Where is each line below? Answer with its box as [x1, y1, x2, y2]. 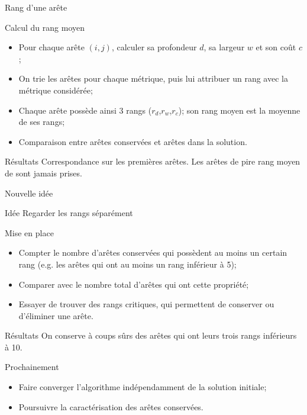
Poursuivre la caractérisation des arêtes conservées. [18, 400, 203, 413]
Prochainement [5, 361, 59, 373]
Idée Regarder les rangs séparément [5, 207, 133, 219]
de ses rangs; [18, 115, 65, 128]
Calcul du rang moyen [5, 21, 85, 33]
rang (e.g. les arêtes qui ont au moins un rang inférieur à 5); [18, 258, 237, 270]
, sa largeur [203, 41, 245, 53]
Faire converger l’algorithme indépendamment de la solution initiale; [18, 381, 267, 393]
